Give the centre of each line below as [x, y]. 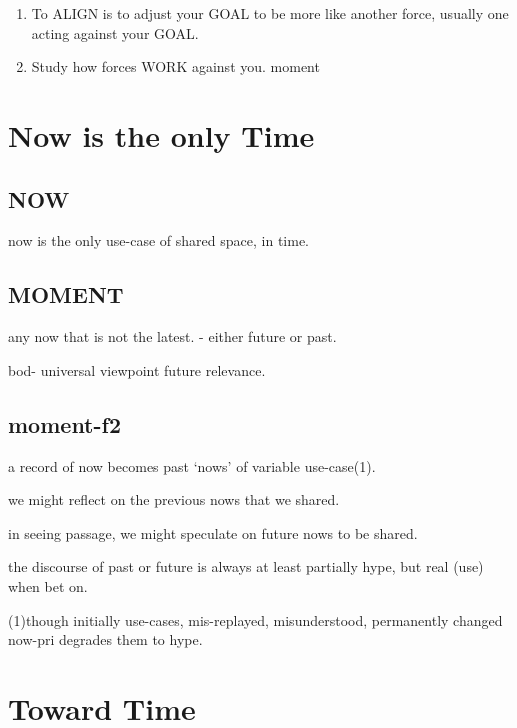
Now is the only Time [161, 134]
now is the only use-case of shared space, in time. [158, 240]
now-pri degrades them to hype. [105, 639]
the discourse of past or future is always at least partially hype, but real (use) [246, 566]
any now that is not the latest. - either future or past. [172, 336]
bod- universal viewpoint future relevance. [137, 369]
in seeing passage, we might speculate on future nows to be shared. [213, 532]
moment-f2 [65, 423]
